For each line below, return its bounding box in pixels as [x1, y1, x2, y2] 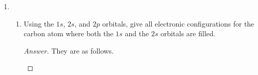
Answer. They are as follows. [24, 45, 114, 56]
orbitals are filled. [160, 28, 216, 39]
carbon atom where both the [24, 28, 113, 39]
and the [125, 28, 149, 39]
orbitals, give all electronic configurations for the [102, 18, 254, 29]
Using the [24, 18, 54, 29]
